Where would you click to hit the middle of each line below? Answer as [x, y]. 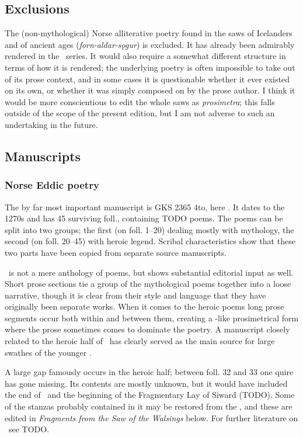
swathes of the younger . [48, 352]
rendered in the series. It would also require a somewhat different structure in [145, 56]
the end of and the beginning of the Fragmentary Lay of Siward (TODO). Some [150, 395]
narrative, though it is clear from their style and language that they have [135, 295]
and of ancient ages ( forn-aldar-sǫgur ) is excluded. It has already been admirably [150, 44]
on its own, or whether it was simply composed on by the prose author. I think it [150, 90]
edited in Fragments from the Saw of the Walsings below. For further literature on [151, 417]
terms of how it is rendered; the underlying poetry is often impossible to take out [150, 67]
